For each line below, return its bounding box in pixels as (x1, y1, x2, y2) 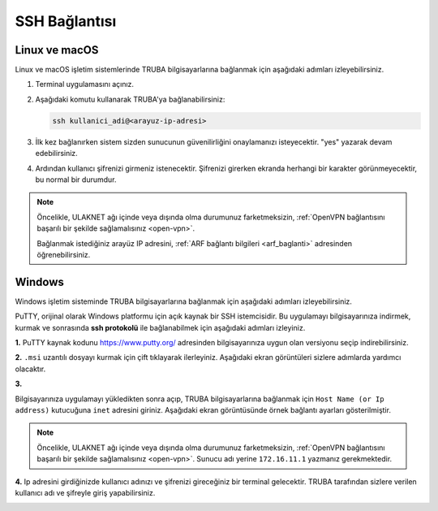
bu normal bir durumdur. (35, 175, 117, 184)
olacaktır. (15, 364, 46, 374)
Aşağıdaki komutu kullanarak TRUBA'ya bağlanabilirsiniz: (35, 94, 225, 104)
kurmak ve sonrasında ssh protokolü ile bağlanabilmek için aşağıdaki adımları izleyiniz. (15, 323, 306, 332)
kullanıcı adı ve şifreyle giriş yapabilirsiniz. (15, 487, 156, 497)
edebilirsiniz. (35, 149, 79, 158)
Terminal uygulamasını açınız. (35, 80, 134, 89)
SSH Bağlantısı (15, 12, 117, 30)
